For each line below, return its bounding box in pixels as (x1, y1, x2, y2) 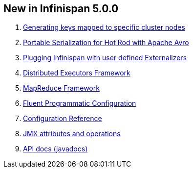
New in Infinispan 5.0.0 (3, 2, 119, 15)
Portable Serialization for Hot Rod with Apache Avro (23, 38, 189, 47)
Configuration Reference (23, 114, 102, 123)
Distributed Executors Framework (23, 69, 130, 77)
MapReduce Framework (23, 84, 100, 93)
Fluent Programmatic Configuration (23, 99, 136, 108)
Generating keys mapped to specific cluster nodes (23, 23, 185, 32)
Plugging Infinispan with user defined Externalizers (23, 53, 187, 62)
